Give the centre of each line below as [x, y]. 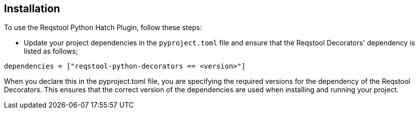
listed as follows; [51, 51]
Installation [32, 9]
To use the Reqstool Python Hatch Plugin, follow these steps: [103, 28]
